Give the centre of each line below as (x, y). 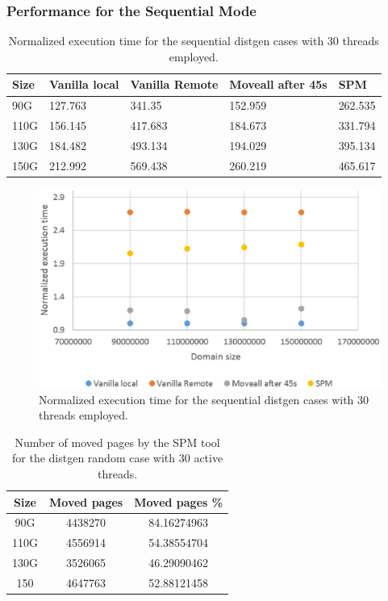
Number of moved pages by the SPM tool (117, 442)
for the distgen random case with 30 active (118, 458)
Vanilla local (84, 84)
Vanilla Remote (174, 84)
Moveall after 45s (278, 84)
